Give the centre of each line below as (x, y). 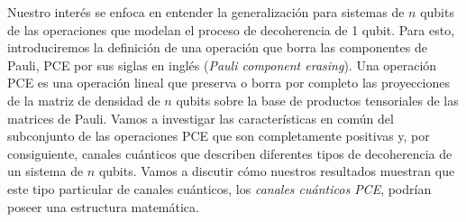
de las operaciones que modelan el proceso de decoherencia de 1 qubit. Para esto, (231, 29)
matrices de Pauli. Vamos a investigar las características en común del (201, 118)
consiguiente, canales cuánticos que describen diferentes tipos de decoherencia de (230, 153)
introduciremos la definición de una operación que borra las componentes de (217, 47)
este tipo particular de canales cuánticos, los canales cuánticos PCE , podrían (219, 188)
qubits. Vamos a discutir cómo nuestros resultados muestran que (277, 171)
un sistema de (46, 171)
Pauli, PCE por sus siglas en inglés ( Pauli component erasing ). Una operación (222, 65)
